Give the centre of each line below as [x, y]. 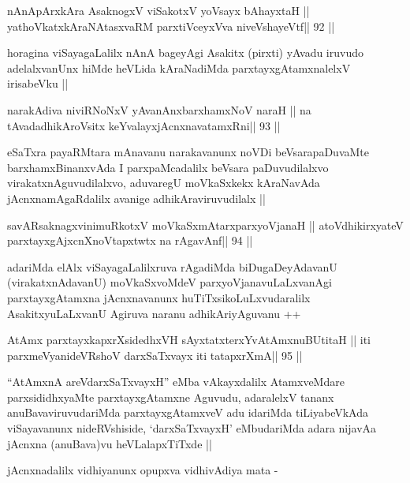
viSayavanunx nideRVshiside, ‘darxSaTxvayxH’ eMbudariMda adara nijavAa [192, 428]
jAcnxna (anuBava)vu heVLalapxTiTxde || [110, 443]
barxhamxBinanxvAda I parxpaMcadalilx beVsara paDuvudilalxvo [168, 167]
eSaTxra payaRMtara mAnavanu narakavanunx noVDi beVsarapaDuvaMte [188, 152]
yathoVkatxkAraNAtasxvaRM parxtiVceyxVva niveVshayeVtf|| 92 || [171, 26]
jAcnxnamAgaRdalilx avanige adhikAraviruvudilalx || [136, 198]
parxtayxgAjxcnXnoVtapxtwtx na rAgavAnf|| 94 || [130, 240]
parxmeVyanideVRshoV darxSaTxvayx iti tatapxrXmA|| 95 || [155, 355]
